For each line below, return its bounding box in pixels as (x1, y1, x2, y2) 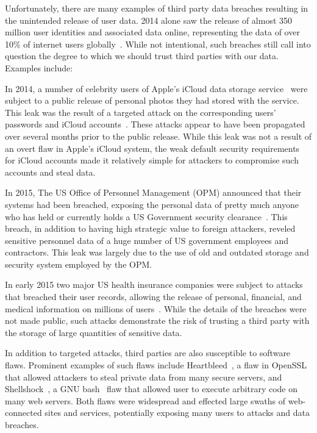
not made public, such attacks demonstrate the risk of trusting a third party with (5, 314, 310, 327)
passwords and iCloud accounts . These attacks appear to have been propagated (5, 118, 305, 131)
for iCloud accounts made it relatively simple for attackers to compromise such (5, 154, 299, 166)
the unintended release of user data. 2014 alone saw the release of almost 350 (5, 13, 293, 26)
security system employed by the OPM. (5, 257, 152, 270)
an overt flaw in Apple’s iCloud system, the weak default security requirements (5, 141, 300, 154)
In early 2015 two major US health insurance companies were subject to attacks (5, 278, 303, 291)
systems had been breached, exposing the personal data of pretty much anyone (5, 198, 299, 210)
